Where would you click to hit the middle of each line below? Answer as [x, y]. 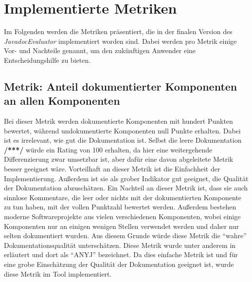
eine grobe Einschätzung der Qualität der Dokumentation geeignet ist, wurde [119, 264]
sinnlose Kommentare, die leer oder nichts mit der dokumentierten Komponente [123, 197]
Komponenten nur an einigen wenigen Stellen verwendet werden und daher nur [122, 226]
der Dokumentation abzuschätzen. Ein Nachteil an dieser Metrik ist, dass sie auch [126, 188]
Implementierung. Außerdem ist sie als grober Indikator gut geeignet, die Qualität [126, 178]
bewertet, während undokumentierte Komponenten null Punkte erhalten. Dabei [122, 130]
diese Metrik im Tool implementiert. [58, 273]
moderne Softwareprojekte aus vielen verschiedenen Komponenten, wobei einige [122, 216]
